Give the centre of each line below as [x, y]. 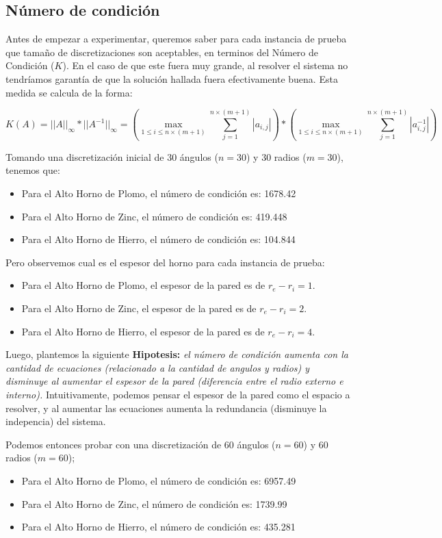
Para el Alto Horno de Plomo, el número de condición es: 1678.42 [159, 193]
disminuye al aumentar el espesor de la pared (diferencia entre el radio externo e [174, 381]
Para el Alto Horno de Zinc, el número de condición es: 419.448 [154, 216]
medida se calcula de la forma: [69, 92]
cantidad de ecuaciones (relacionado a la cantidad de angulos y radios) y [158, 367]
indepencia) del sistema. [56, 421]
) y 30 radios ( [276, 156]
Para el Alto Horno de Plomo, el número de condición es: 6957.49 [159, 480]
